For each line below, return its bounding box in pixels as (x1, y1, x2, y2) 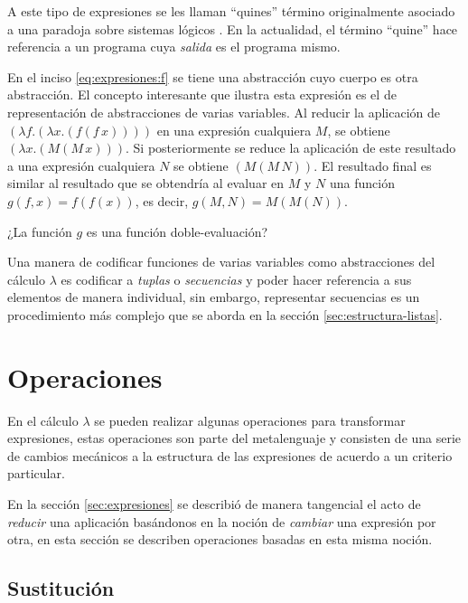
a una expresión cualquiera (7, 155, 155, 174)
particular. (7, 464, 65, 483)
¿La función (7, 221, 72, 240)
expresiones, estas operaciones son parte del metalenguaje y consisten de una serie (7, 429, 462, 448)
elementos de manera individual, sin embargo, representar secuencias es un (7, 287, 420, 306)
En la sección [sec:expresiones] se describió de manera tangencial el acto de (7, 495, 421, 513)
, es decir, (135, 191, 189, 210)
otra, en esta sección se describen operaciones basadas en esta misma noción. (7, 530, 433, 549)
